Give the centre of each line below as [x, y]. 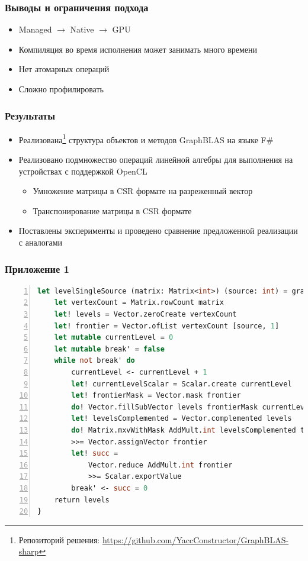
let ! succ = [95, 454]
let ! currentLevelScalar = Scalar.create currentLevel [182, 384]
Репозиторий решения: [59, 539]
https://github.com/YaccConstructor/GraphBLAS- [195, 539]
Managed [35, 29]
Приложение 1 [37, 268]
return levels [82, 500]
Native [82, 29]
